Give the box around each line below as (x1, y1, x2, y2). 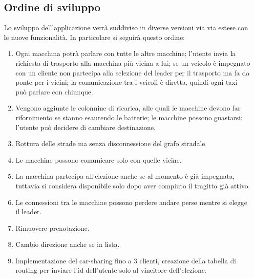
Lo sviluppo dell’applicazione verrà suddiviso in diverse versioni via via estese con (4, 22, 248, 33)
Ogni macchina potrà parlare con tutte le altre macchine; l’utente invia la (15, 48, 236, 58)
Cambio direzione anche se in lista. (15, 239, 120, 249)
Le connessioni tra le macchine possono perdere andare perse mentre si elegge (15, 197, 247, 207)
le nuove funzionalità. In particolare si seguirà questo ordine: (4, 32, 185, 42)
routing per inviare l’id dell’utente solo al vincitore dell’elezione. (15, 265, 207, 275)
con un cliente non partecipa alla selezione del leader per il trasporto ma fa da (15, 67, 250, 77)
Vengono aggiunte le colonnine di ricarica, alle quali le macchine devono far (15, 103, 241, 113)
